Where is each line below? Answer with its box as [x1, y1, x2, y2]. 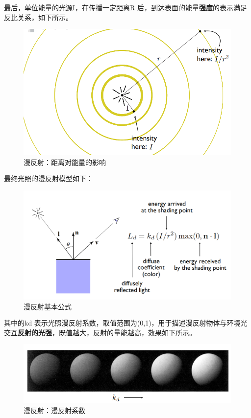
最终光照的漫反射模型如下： [4, 173, 93, 184]
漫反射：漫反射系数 [24, 405, 85, 415]
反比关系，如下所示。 [4, 12, 73, 22]
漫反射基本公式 [24, 301, 72, 311]
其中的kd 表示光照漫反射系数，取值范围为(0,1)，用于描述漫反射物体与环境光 [4, 318, 248, 328]
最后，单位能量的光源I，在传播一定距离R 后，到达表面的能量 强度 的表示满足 [4, 2, 248, 12]
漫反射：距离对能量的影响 [24, 157, 106, 167]
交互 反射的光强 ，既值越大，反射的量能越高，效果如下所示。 [4, 327, 196, 337]
